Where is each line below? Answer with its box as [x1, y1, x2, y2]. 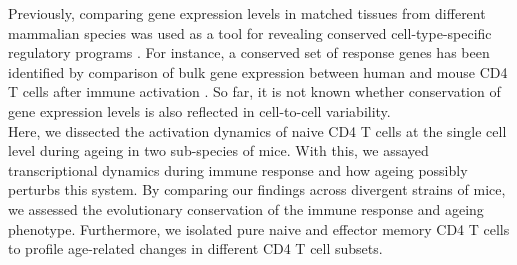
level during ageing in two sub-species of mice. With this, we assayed [8, 140, 429, 161]
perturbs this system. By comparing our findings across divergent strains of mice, [8, 179, 506, 200]
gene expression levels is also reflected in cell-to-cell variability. [8, 100, 391, 121]
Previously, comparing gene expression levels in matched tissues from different [8, 3, 486, 23]
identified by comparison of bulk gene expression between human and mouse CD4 [8, 61, 508, 82]
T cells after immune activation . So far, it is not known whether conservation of [8, 81, 501, 102]
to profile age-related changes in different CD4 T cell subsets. [8, 238, 383, 259]
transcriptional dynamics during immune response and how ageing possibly [8, 159, 468, 180]
